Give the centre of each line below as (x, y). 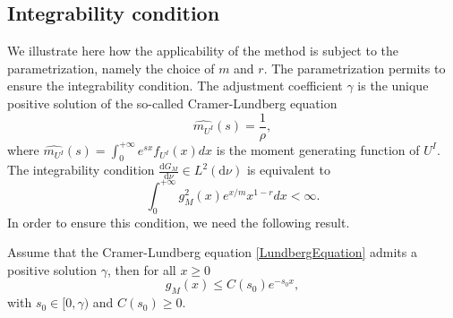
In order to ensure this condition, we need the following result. (179, 222)
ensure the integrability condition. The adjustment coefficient (175, 86)
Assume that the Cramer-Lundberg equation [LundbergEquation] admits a (212, 252)
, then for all (142, 269)
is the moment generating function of (318, 149)
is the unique (393, 86)
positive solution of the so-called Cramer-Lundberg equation (172, 103)
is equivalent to (288, 170)
